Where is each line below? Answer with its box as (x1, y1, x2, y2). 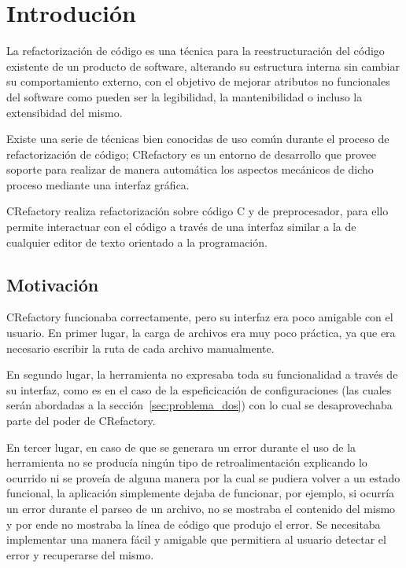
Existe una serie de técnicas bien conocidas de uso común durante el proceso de (6, 130, 389, 147)
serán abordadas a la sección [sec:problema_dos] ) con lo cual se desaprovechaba (6, 397, 393, 413)
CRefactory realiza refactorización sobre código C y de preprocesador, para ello (6, 203, 389, 219)
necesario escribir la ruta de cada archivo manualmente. (6, 339, 275, 356)
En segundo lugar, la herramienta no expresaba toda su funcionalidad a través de (6, 366, 398, 383)
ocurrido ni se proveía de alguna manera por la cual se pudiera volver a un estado (6, 469, 400, 486)
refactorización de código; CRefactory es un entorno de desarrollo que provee (6, 145, 376, 162)
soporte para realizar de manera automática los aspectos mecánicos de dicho (6, 161, 374, 178)
